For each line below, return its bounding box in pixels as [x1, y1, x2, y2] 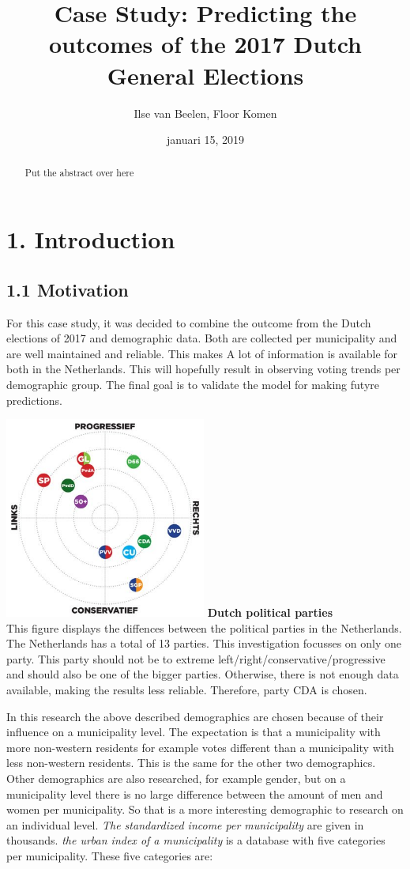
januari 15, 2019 [166, 131, 245, 148]
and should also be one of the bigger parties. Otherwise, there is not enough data [6, 666, 399, 682]
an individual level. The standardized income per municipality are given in [6, 816, 364, 833]
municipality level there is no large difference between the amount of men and [6, 785, 383, 802]
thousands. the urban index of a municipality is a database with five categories [6, 832, 386, 848]
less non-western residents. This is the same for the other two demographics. [6, 754, 376, 771]
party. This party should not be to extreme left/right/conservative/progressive [6, 650, 386, 667]
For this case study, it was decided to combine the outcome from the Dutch [6, 314, 371, 331]
